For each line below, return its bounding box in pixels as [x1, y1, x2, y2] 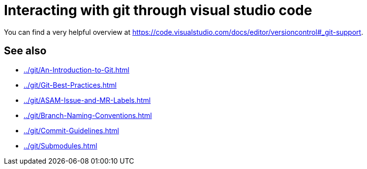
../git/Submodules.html [24, 141, 97, 150]
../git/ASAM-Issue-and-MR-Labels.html [24, 96, 151, 104]
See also [4, 45, 47, 57]
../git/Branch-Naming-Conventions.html [24, 111, 152, 120]
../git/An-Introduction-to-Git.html [24, 65, 129, 74]
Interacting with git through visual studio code [4, 2, 312, 19]
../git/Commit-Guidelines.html [24, 126, 119, 135]
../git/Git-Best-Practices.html [24, 80, 117, 89]
